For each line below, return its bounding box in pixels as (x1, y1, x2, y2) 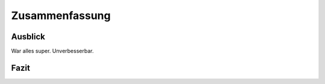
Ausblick (11, 32, 45, 42)
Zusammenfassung (11, 9, 111, 22)
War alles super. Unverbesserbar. (11, 48, 94, 55)
